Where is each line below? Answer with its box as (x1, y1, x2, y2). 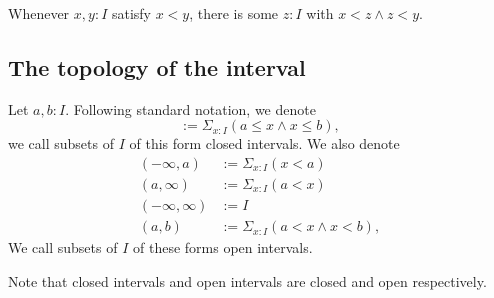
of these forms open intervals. (132, 237, 313, 258)
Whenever (8, 3, 70, 23)
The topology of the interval (8, 51, 306, 82)
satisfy (111, 3, 152, 23)
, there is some (189, 3, 279, 23)
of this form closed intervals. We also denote (129, 133, 400, 154)
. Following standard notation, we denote (65, 98, 316, 119)
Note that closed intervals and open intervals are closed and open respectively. (8, 270, 487, 291)
